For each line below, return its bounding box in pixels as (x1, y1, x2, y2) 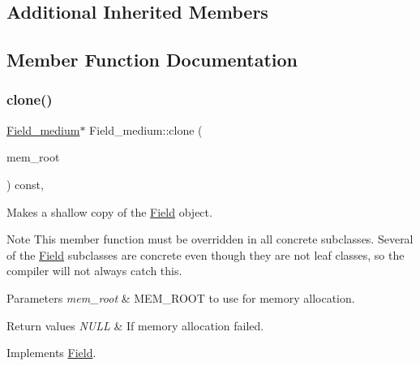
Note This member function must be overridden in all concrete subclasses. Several (6, 230, 414, 248)
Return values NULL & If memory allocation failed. (6, 316, 264, 334)
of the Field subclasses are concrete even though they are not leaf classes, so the (6, 246, 405, 263)
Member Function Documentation (6, 47, 298, 72)
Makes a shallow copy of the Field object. (6, 203, 212, 220)
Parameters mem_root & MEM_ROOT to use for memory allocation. (6, 289, 355, 306)
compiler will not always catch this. (6, 262, 182, 279)
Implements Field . (6, 344, 96, 361)
